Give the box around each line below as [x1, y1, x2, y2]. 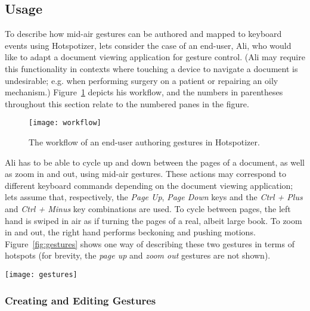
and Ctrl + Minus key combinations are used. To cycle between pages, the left [5, 202, 291, 214]
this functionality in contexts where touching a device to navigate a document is [5, 62, 298, 74]
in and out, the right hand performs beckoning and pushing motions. [5, 226, 256, 238]
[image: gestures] [5, 270, 77, 279]
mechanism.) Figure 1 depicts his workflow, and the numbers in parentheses [5, 86, 283, 98]
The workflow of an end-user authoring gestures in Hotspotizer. [29, 136, 260, 148]
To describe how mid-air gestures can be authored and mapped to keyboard [5, 27, 282, 40]
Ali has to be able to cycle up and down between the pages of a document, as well [5, 155, 305, 168]
